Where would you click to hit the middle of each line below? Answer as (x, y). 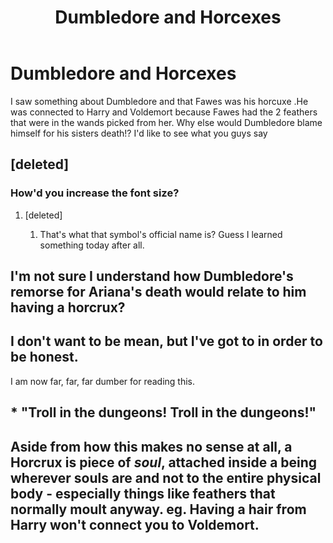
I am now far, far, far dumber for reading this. (103, 381)
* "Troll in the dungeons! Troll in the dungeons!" (163, 412)
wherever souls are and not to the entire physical (166, 477)
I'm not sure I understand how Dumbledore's (152, 276)
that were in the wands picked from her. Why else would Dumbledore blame (166, 122)
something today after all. (92, 245)
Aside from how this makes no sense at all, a (151, 446)
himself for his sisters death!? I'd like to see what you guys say (139, 133)
